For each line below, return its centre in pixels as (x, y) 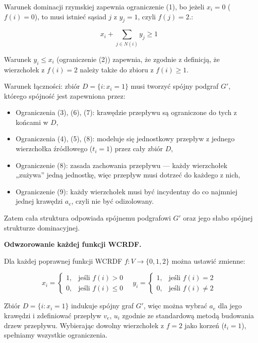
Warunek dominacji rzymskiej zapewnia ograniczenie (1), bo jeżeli (104, 6)
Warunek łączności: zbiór (42, 86)
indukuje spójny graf (102, 306)
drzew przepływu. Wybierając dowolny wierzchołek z (84, 325)
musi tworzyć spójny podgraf (175, 86)
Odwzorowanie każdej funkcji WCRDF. (73, 244)
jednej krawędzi (39, 201)
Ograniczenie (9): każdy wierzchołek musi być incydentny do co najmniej (127, 191)
